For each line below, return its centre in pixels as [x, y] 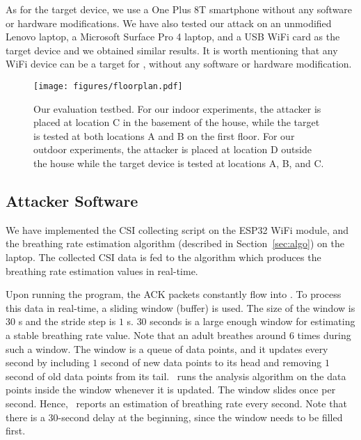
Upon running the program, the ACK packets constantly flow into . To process [174, 294]
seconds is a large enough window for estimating [252, 321]
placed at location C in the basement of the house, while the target [177, 122]
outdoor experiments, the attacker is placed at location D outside [173, 149]
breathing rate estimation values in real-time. [102, 270]
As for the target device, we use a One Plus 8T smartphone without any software [179, 9]
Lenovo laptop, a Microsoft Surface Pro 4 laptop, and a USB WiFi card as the [173, 37]
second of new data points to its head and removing [211, 362]
